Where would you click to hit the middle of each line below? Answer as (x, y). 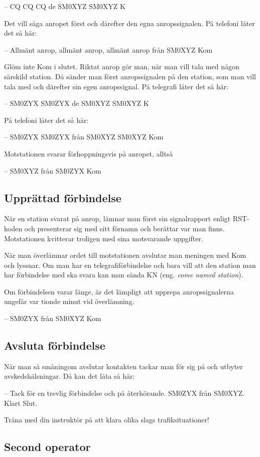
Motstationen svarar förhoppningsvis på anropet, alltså (89, 153)
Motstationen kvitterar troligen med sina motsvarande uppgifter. (104, 238)
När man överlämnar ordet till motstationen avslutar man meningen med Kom (125, 255)
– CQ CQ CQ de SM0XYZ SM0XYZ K (65, 6)
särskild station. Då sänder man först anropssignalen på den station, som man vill (130, 76)
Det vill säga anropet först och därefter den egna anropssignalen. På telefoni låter (129, 23)
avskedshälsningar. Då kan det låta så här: (70, 376)
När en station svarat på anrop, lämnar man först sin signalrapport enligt (117, 218)
